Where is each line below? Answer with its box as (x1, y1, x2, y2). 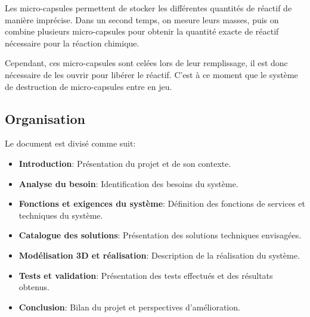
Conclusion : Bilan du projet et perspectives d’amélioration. (18, 300, 240, 313)
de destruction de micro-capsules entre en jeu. (5, 80, 172, 92)
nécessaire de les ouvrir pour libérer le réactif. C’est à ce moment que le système (5, 68, 298, 80)
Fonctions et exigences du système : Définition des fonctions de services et (18, 197, 305, 210)
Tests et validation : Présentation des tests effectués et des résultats (18, 269, 273, 281)
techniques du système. (18, 209, 103, 221)
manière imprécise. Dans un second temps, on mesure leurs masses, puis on (5, 13, 279, 26)
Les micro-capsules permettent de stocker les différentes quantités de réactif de (5, 2, 292, 14)
